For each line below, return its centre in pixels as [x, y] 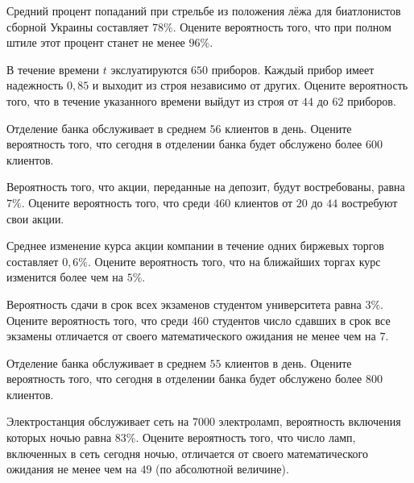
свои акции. [35, 218]
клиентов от [263, 202]
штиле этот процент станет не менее [96, 42]
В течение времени [53, 69]
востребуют [369, 202]
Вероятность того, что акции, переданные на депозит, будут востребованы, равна [206, 187]
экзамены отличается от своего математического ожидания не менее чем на [191, 336]
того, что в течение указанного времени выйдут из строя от [153, 100]
